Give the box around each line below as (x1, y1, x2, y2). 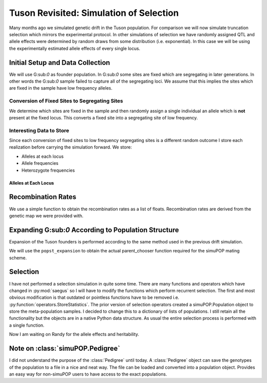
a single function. (9, 322, 44, 328)
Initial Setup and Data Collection (9, 58, 110, 67)
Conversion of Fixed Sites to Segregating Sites (9, 97, 124, 104)
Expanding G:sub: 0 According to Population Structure (9, 226, 179, 234)
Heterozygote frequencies (21, 167, 75, 173)
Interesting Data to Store (9, 127, 69, 134)
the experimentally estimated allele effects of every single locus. (9, 45, 140, 51)
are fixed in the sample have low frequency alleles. (9, 85, 113, 91)
